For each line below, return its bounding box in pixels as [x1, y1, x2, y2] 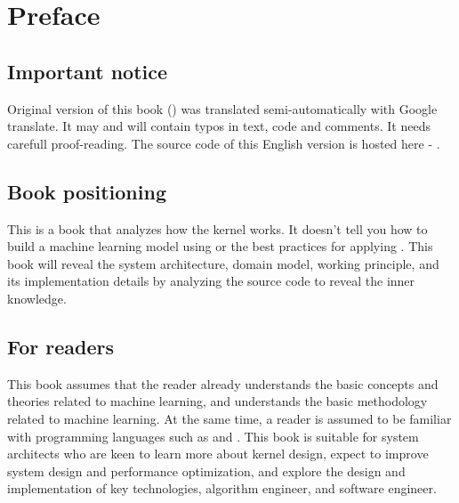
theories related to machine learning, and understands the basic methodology [7, 392, 428, 410]
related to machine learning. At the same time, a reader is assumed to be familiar [7, 409, 452, 427]
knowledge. [7, 288, 67, 307]
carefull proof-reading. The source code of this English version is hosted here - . [7, 134, 440, 152]
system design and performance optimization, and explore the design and [7, 461, 406, 480]
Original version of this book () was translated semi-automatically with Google [7, 99, 438, 118]
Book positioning [7, 177, 166, 205]
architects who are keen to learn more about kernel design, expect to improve [7, 444, 429, 463]
